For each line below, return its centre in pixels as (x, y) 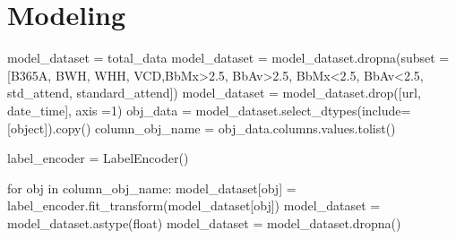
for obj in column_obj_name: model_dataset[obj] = (152, 188)
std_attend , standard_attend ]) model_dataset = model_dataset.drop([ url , (214, 93)
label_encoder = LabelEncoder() (98, 158)
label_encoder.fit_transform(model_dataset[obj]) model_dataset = (194, 205)
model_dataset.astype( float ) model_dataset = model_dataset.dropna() (204, 222)
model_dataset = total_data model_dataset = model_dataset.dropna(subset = (228, 58)
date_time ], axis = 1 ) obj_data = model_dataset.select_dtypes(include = (209, 110)
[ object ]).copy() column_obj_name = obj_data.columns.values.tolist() (202, 128)
